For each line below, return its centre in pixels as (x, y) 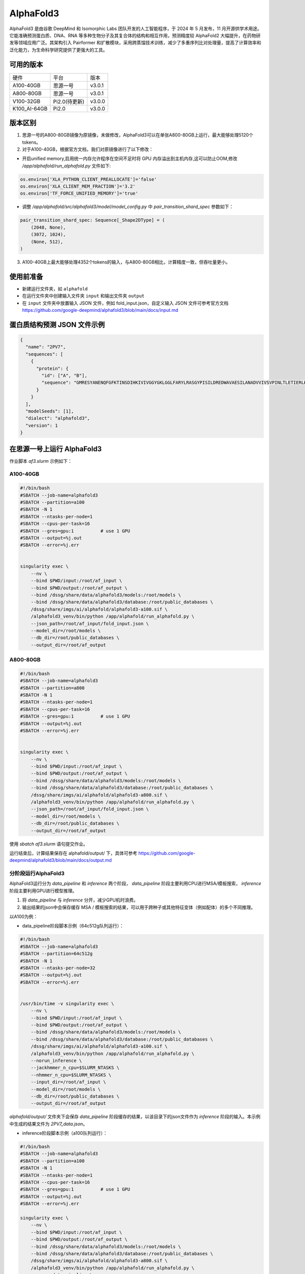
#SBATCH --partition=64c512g (56, 954)
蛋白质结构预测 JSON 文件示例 (57, 324)
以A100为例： (24, 916)
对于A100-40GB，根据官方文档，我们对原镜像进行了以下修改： (88, 149)
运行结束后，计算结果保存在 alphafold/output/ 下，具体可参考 (73, 853)
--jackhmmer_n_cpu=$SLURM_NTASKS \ (75, 1068)
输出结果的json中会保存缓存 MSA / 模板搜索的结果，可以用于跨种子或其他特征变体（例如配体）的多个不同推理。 (139, 907)
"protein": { (52, 368)
